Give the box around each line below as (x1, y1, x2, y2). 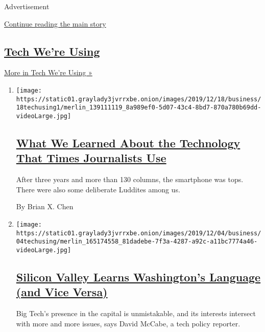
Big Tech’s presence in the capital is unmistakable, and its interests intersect (16, 308, 256, 319)
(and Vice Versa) (16, 284, 108, 300)
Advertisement (4, 1, 50, 11)
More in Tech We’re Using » (4, 67, 92, 78)
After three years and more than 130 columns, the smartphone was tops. (16, 174, 244, 185)
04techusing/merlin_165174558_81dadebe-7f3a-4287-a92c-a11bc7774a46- (16, 238, 258, 246)
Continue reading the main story (4, 18, 106, 29)
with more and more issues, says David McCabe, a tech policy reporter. (16, 318, 240, 328)
